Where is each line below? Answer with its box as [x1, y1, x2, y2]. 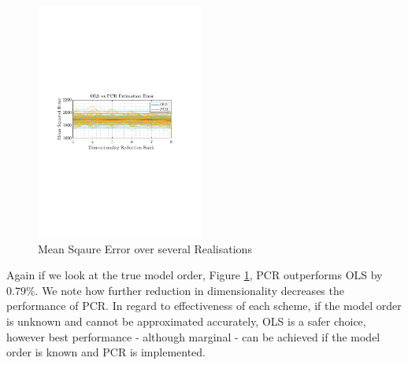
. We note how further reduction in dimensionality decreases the [35, 282, 344, 298]
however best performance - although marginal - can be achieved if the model [6, 328, 380, 345]
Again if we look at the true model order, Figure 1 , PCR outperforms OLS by [6, 267, 383, 283]
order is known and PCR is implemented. [6, 344, 206, 360]
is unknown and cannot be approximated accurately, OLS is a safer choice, [6, 312, 366, 329]
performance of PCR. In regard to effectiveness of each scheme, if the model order [6, 297, 402, 314]
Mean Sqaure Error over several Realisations [38, 240, 252, 256]
